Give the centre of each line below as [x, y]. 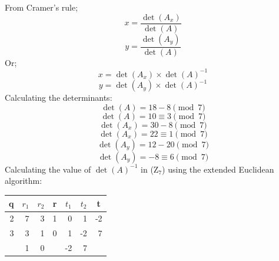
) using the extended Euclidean [218, 169]
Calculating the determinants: [59, 98]
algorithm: [24, 181]
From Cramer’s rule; [41, 7]
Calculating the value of [48, 169]
